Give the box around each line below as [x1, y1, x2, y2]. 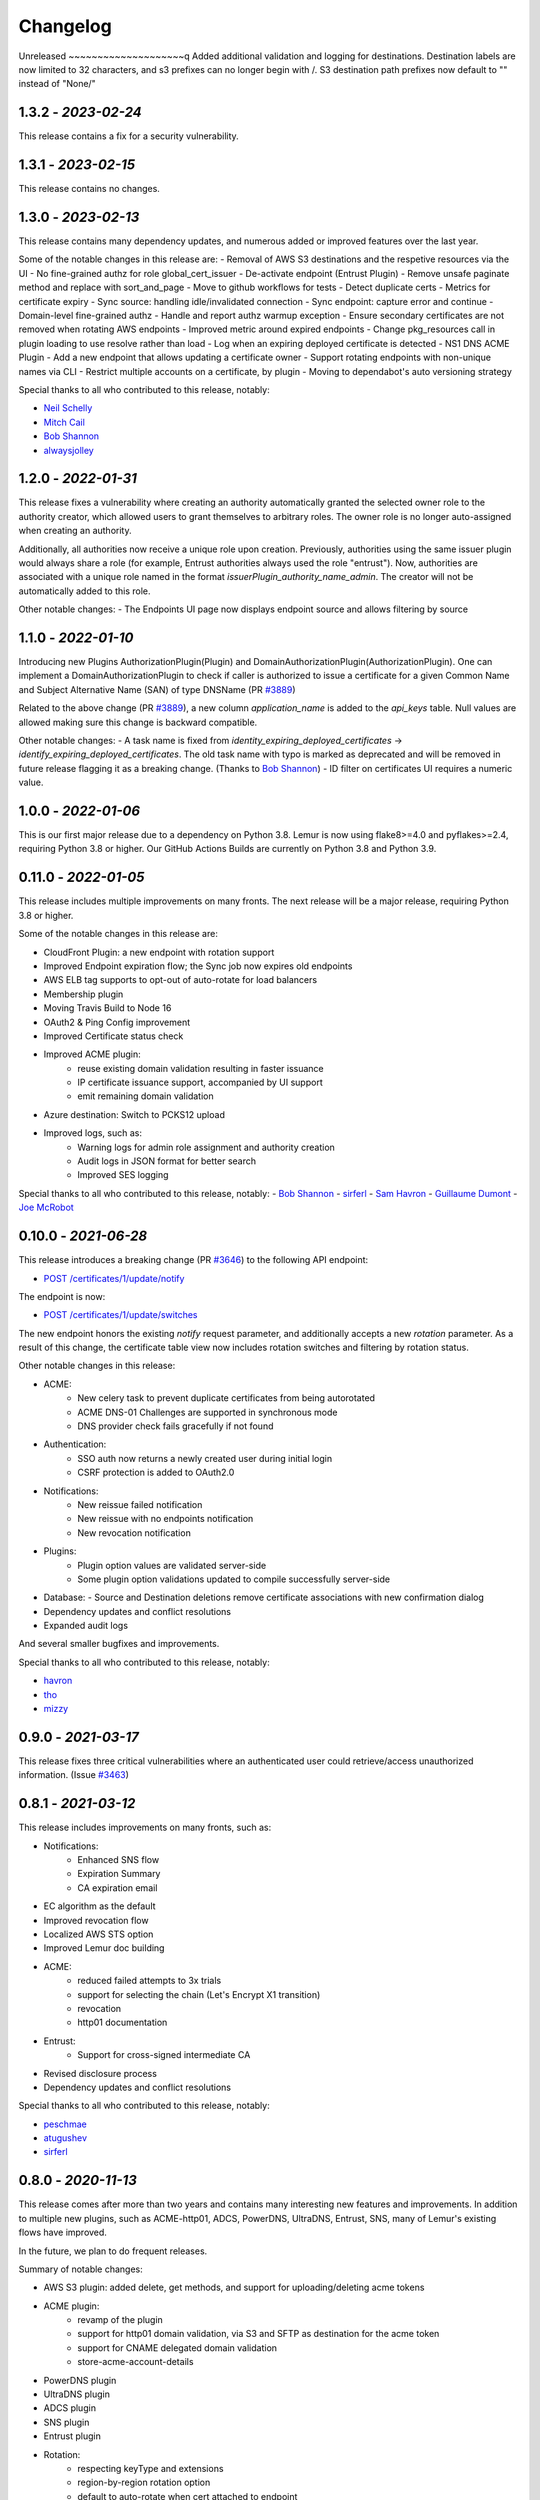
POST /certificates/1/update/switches [43, 1309, 198, 1321]
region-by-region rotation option [77, 2476, 211, 2489]
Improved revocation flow [43, 1914, 149, 1926]
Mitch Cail [43, 416, 85, 428]
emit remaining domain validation [77, 1090, 214, 1102]
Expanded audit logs [43, 1620, 129, 1632]
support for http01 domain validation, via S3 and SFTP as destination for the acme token [77, 2328, 440, 2340]
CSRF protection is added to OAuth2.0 [77, 1466, 235, 1479]
